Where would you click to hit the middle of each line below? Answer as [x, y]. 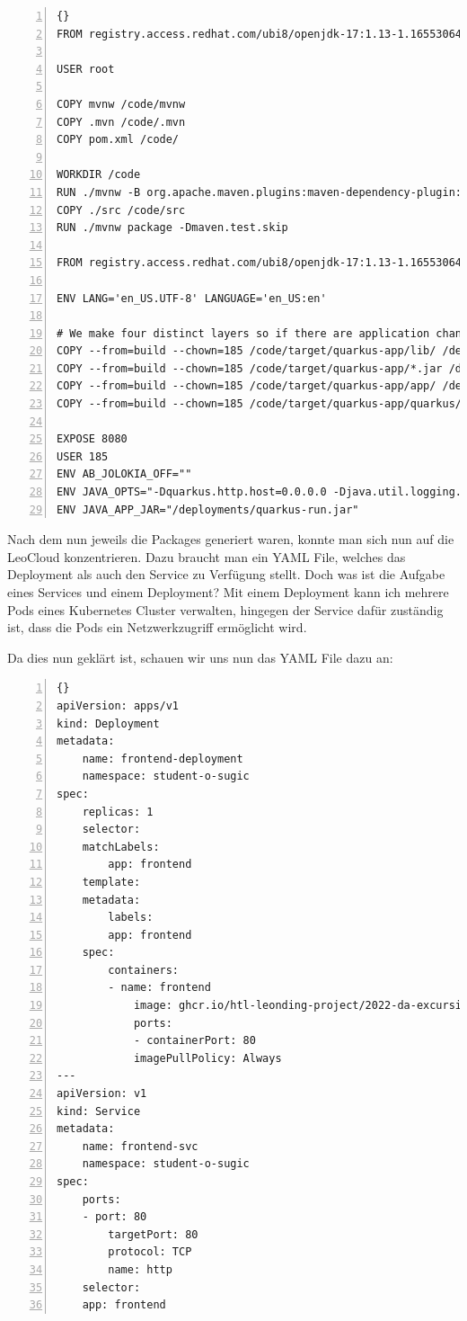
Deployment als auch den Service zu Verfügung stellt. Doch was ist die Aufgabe [226, 574]
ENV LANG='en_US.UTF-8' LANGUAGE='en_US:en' [192, 298]
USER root [86, 69]
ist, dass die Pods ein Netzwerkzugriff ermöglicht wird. [157, 627]
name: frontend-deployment [163, 759]
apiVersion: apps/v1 [118, 705]
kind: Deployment [108, 723]
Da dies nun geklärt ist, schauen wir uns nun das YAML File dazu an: [200, 657]
